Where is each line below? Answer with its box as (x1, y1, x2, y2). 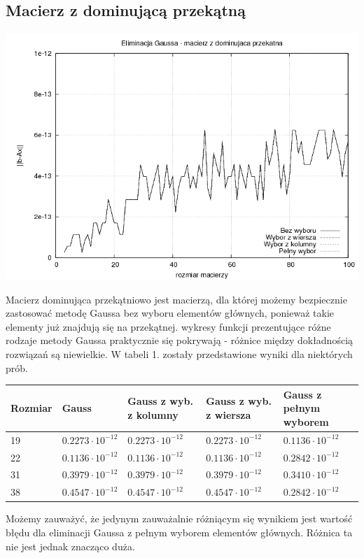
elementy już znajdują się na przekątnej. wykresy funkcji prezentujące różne (6, 319, 331, 334)
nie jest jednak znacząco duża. (6, 538, 135, 553)
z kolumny (127, 408, 178, 422)
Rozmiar (10, 401, 52, 415)
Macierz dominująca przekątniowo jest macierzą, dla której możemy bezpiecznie (6, 292, 347, 306)
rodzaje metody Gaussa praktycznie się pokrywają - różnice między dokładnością (6, 333, 353, 348)
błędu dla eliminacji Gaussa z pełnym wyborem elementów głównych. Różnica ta (6, 524, 353, 539)
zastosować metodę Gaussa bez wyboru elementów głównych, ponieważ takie (6, 306, 335, 320)
